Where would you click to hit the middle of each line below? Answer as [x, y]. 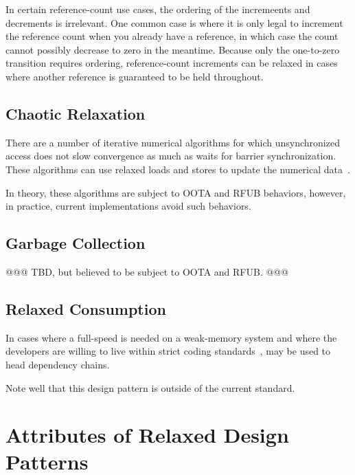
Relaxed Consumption [86, 308]
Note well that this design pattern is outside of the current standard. [150, 387]
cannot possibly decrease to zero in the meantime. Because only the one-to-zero [173, 49]
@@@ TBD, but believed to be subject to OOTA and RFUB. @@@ [147, 271]
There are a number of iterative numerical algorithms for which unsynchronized [173, 142]
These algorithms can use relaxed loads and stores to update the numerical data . [178, 169]
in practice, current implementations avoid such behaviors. [128, 206]
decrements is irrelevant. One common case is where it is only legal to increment [174, 22]
